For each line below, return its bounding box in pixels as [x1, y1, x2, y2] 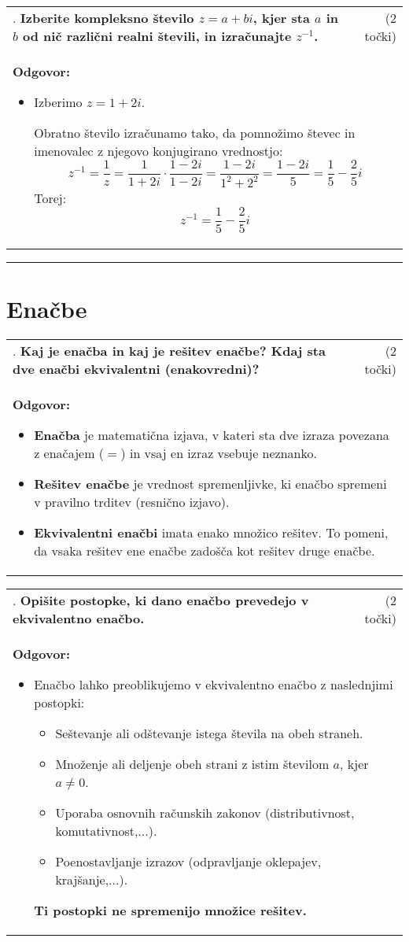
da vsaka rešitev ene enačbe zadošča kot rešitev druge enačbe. [34, 541, 375, 560]
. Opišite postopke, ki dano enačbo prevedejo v [13, 590, 309, 609]
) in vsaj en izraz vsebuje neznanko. [120, 443, 317, 462]
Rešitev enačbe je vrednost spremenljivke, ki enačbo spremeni [34, 474, 387, 493]
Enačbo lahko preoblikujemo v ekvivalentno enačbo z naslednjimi [34, 674, 393, 693]
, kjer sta [252, 9, 310, 27]
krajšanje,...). [55, 870, 128, 888]
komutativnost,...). [55, 821, 157, 840]
